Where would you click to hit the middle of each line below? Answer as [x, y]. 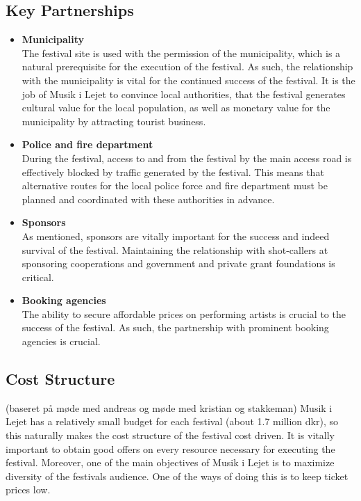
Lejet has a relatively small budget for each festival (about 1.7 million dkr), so [172, 421]
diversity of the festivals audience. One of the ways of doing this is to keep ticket [177, 476]
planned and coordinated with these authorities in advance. [148, 199]
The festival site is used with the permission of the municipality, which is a [181, 53]
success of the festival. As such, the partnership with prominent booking [175, 327]
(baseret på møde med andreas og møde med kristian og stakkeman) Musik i [169, 407]
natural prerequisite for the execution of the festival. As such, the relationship [187, 66]
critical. [38, 277]
